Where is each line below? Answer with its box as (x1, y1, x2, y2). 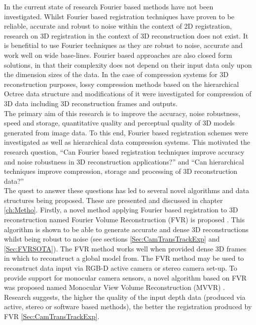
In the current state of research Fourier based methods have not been (4, 1, 214, 11)
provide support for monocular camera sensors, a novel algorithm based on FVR (4, 272, 247, 283)
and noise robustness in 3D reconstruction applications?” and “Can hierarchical (4, 156, 244, 166)
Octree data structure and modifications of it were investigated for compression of (4, 88, 252, 99)
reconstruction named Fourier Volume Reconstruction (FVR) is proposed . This (4, 214, 245, 225)
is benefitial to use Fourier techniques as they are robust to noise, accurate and (4, 40, 243, 50)
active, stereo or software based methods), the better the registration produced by (4, 301, 252, 312)
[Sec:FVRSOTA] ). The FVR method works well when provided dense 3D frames (4, 243, 247, 253)
